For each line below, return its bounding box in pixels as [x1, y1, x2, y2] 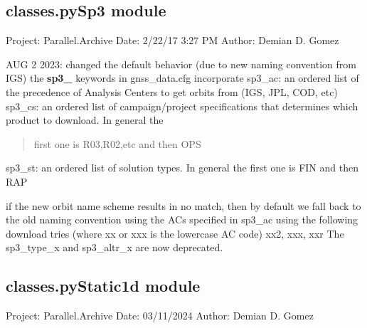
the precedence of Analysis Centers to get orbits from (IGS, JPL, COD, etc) [6, 84, 338, 99]
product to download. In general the [6, 112, 164, 127]
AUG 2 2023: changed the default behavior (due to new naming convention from [6, 56, 356, 71]
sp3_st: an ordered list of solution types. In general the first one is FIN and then [6, 160, 358, 175]
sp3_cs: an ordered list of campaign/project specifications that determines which [6, 98, 358, 113]
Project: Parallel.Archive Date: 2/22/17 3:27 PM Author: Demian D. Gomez [6, 33, 339, 48]
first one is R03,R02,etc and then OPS [33, 136, 201, 151]
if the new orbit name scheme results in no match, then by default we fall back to [6, 198, 361, 213]
